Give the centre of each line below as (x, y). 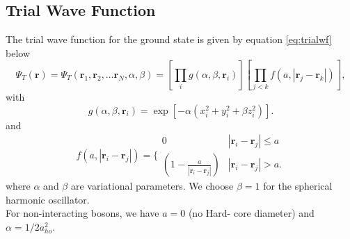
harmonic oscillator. (48, 199)
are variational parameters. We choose (152, 186)
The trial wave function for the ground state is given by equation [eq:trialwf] (169, 39)
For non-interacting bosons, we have (82, 213)
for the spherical (298, 186)
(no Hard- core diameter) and (251, 213)
